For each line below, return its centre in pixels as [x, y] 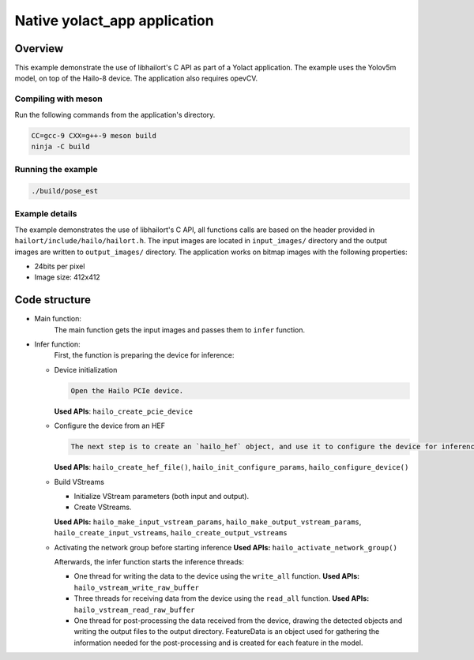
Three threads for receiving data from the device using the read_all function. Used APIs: [222, 598]
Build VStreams [79, 482]
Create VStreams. [103, 507]
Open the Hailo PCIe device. [127, 390]
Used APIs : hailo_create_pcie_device [124, 411]
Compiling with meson [58, 99]
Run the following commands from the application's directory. [115, 114]
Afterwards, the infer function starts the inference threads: [149, 561]
